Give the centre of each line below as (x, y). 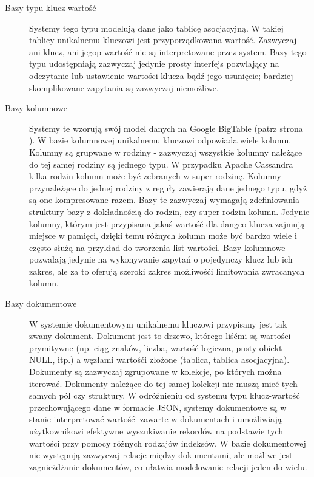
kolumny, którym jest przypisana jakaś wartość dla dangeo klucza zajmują (167, 223)
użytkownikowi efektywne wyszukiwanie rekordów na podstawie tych (156, 431)
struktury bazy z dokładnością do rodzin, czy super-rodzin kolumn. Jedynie (169, 211)
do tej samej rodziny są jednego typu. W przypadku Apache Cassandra (161, 164)
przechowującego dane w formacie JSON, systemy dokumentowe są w (158, 407)
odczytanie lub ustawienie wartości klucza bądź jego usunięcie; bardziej (161, 75)
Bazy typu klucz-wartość (51, 7)
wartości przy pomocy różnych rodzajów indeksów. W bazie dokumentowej (168, 443)
